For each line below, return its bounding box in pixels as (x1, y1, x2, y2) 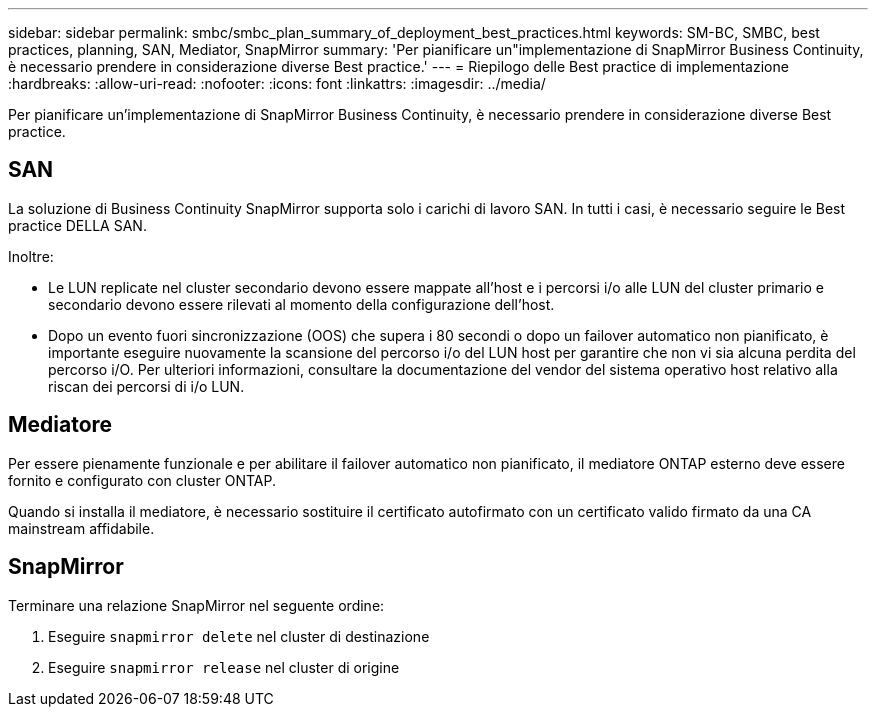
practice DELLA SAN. (8, 216, 147, 234)
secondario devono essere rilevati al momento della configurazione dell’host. (48, 295, 555, 313)
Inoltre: (8, 247, 54, 265)
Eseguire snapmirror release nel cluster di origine (48, 658, 400, 676)
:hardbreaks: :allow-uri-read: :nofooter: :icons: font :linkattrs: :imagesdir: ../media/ (8, 75, 546, 92)
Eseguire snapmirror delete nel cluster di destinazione (48, 627, 430, 645)
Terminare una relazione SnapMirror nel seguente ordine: (8, 596, 385, 614)
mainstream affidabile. (8, 519, 155, 537)
